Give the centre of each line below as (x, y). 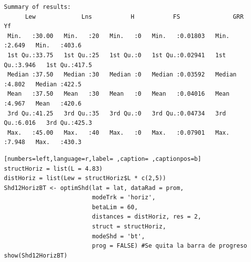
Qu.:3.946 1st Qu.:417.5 (48, 65)
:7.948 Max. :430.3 (43, 142)
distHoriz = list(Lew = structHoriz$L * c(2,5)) (85, 178)
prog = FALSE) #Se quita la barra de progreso (169, 246)
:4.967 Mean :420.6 (43, 103)
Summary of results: (38, 7)
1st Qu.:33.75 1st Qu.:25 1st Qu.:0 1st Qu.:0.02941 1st (117, 55)
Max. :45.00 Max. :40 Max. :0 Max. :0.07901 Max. (119, 132)
